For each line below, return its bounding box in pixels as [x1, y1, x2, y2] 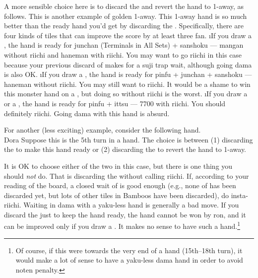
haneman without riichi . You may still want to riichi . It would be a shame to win [4, 78, 251, 89]
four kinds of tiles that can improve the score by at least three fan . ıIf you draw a [4, 30, 252, 40]
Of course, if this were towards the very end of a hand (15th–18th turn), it [15, 245, 243, 255]
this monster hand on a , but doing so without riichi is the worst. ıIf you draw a [4, 88, 248, 99]
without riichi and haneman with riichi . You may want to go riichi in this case [4, 49, 242, 60]
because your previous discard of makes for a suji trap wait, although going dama [4, 59, 252, 69]
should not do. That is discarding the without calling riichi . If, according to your [4, 170, 249, 181]
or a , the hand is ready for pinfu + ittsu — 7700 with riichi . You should [4, 98, 226, 108]
